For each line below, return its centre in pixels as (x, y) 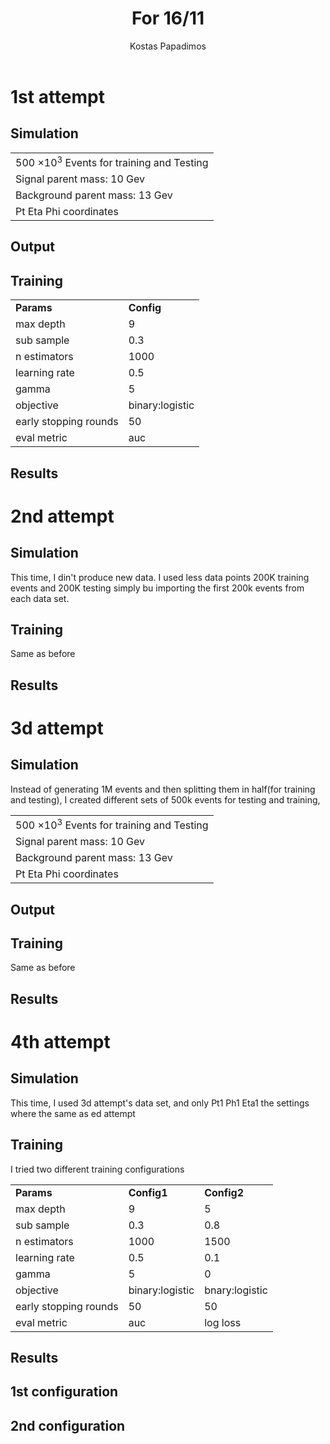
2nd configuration (68, 1425)
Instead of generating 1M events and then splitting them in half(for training (163, 789)
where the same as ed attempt (73, 1113)
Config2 (224, 1192)
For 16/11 (168, 18)
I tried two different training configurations (97, 1169)
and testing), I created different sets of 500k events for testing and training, (165, 799)
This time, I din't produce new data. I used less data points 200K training (160, 577)
